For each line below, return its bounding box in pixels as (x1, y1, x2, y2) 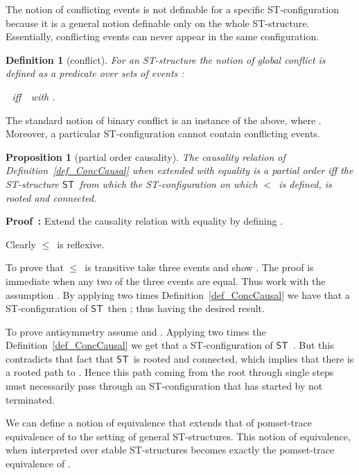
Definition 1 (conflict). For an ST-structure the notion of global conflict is (6, 52, 326, 67)
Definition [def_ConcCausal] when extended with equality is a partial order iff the (6, 163, 353, 178)
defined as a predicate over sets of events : (6, 66, 184, 80)
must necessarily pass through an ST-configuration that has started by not (6, 379, 323, 393)
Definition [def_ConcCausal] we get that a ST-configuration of (6, 338, 273, 352)
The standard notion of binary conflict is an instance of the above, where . (6, 112, 322, 127)
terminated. (6, 392, 55, 406)
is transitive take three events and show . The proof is (85, 260, 314, 275)
